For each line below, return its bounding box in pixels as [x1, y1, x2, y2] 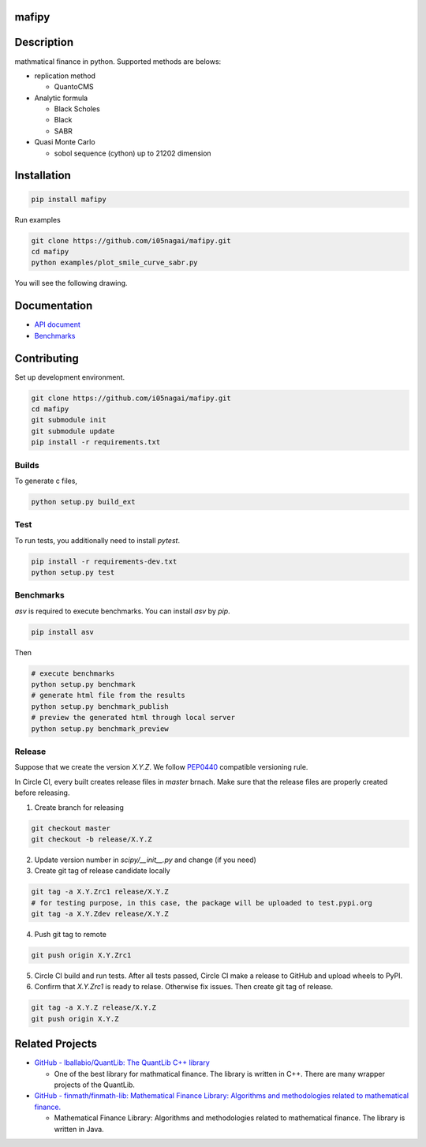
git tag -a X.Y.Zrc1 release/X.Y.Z [31, 887, 169, 896]
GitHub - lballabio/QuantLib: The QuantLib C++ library [34, 1058, 210, 1067]
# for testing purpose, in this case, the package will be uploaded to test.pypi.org [31, 898, 372, 907]
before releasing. [14, 788, 70, 797]
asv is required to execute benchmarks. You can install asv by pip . [14, 606, 230, 616]
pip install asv [31, 628, 95, 636]
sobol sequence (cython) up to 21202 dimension [54, 148, 212, 158]
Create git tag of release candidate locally [34, 866, 170, 875]
